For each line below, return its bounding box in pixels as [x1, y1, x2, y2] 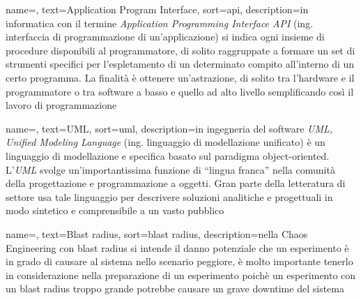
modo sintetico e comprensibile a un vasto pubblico [6, 203, 224, 218]
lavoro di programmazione [6, 98, 117, 112]
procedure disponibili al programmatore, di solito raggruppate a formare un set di [6, 43, 355, 57]
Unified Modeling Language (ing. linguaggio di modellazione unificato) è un [6, 135, 325, 149]
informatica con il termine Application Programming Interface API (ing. [6, 15, 314, 30]
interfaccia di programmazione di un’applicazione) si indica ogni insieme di [6, 29, 325, 44]
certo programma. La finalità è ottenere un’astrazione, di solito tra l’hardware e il [6, 70, 355, 84]
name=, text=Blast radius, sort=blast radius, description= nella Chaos [6, 226, 308, 241]
